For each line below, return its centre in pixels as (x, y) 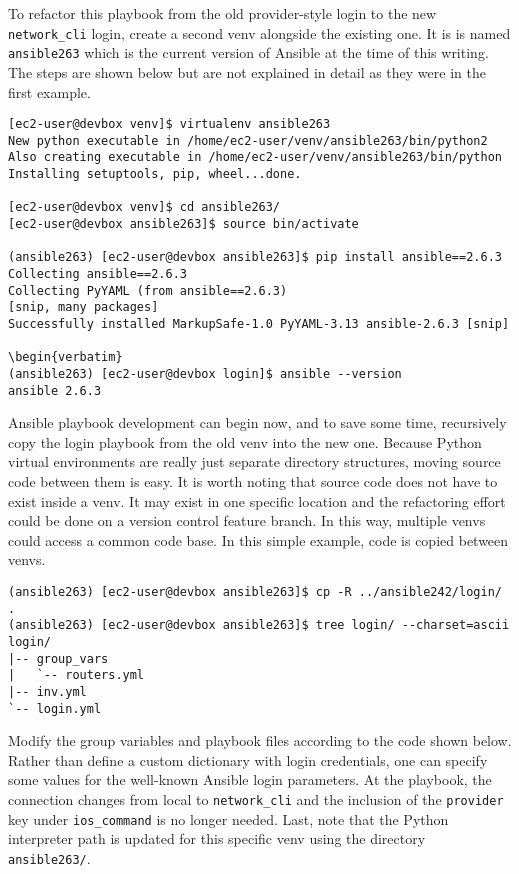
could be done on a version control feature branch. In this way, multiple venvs (247, 520)
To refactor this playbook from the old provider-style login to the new (222, 13)
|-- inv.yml (47, 691)
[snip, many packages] (83, 307)
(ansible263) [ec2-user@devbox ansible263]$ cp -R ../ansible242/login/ (255, 592)
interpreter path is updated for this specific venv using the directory (217, 838)
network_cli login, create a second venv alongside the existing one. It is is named (259, 32)
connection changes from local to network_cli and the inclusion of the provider (256, 799)
